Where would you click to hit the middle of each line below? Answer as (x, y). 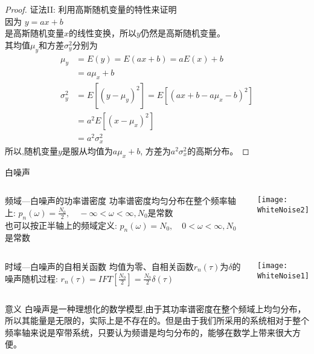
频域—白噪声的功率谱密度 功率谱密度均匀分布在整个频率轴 (120, 201)
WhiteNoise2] (283, 210)
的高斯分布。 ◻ (218, 150)
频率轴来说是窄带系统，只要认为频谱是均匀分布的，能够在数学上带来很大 (149, 332)
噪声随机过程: (31, 278)
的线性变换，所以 (103, 33)
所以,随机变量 (31, 150)
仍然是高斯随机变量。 (183, 33)
